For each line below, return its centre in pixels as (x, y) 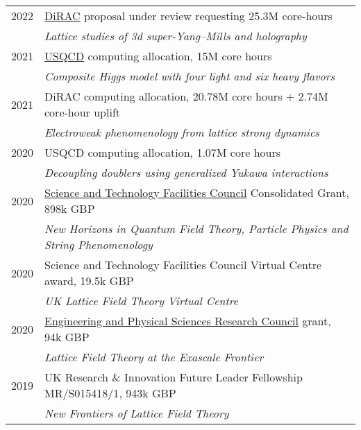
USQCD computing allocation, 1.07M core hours (163, 152)
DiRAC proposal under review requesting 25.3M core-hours (188, 16)
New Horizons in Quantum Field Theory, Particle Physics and (196, 229)
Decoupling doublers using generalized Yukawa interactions (186, 172)
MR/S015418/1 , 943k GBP (110, 393)
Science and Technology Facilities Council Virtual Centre (183, 265)
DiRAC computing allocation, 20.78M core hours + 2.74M (186, 96)
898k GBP (70, 208)
